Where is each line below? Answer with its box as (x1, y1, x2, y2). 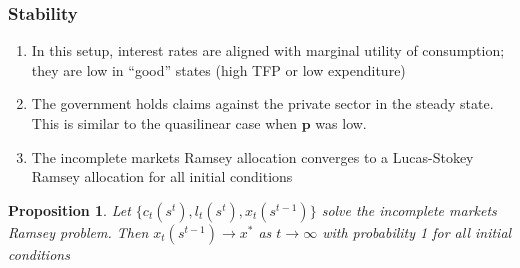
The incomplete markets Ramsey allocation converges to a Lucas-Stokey (31, 146, 474, 167)
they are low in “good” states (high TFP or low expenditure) (31, 59, 406, 80)
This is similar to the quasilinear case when (31, 113, 298, 133)
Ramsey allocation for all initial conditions (31, 166, 293, 187)
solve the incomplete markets (321, 199, 497, 220)
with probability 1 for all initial (322, 221, 512, 242)
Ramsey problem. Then (8, 221, 149, 242)
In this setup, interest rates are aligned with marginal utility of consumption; (31, 40, 505, 61)
